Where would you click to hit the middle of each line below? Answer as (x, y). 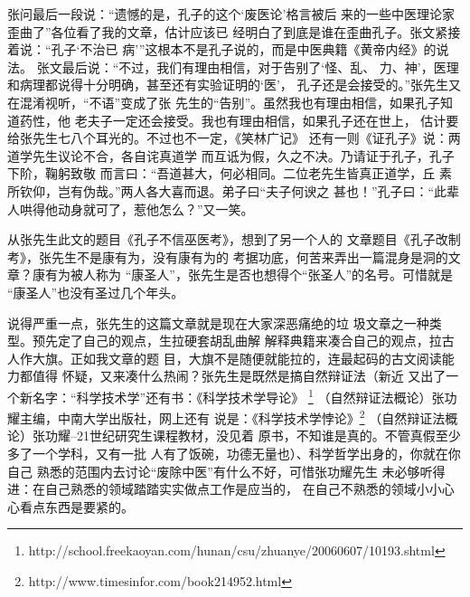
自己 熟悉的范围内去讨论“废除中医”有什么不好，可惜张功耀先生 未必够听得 (226, 471)
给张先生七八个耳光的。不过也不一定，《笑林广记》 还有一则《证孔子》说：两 (234, 138)
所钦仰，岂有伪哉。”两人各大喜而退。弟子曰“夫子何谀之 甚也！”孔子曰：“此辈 (234, 190)
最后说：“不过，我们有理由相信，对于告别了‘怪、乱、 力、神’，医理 (260, 66)
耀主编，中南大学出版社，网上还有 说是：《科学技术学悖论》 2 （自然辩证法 (226, 417)
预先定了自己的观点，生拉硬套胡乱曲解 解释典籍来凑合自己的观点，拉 (237, 341)
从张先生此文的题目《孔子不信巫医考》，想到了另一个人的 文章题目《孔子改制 (234, 239)
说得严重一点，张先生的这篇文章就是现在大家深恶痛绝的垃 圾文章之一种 (218, 322)
